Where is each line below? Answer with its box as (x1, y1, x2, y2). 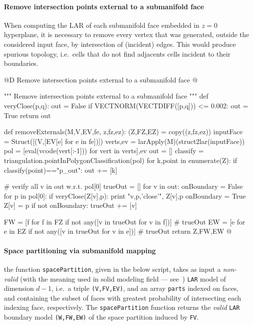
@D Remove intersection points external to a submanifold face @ (4, 74, 198, 84)
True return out (4, 110, 51, 120)
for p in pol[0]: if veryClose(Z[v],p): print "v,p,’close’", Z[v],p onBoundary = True (4, 190, 246, 201)
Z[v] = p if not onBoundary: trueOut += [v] (4, 200, 137, 210)
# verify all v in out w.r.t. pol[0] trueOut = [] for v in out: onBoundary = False (4, 181, 243, 191)
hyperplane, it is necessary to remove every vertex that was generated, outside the (4, 29, 250, 40)
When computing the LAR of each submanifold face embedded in (4, 20, 200, 30)
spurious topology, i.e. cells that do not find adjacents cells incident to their (4, 48, 231, 59)
